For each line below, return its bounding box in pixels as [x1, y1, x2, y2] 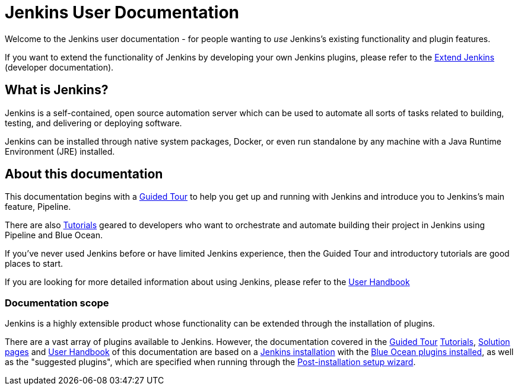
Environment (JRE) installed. [5, 146, 115, 156]
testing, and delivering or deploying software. [5, 117, 182, 128]
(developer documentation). [5, 62, 114, 72]
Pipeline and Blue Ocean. [5, 230, 103, 241]
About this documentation [5, 167, 163, 182]
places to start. [5, 258, 63, 269]
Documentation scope [5, 296, 109, 309]
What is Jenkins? [5, 82, 109, 98]
